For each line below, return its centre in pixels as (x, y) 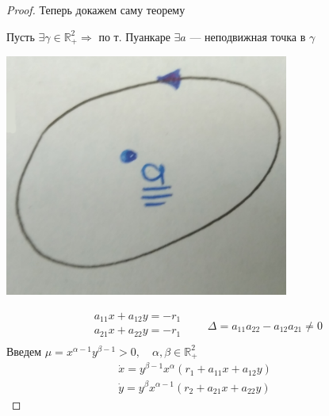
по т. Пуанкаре (134, 36)
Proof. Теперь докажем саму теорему (96, 10)
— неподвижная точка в (248, 36)
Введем (24, 351)
